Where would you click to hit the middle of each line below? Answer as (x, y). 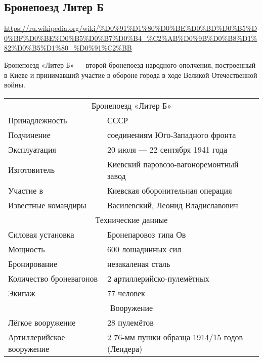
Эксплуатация (32, 149)
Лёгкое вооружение (42, 322)
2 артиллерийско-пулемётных (158, 278)
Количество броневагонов (53, 278)
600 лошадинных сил (144, 249)
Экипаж (22, 293)
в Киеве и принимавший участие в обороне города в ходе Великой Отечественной (131, 75)
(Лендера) (125, 348)
